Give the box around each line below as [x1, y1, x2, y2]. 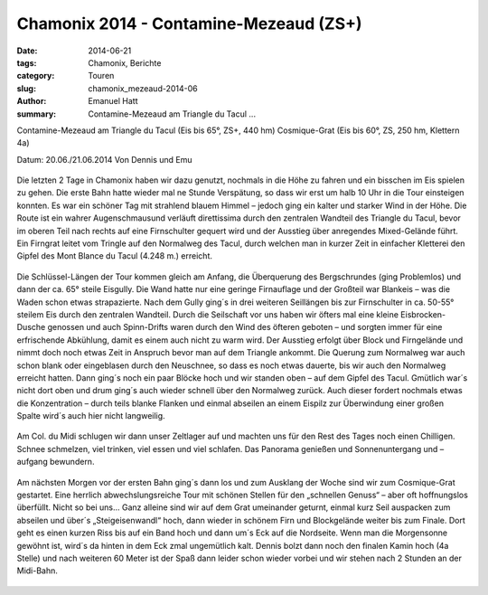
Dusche [16, 322, 46, 333]
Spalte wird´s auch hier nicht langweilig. [16, 411, 166, 421]
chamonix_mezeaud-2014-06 [88, 82, 198, 94]
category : [16, 71, 55, 81]
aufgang [16, 457, 49, 467]
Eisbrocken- [400, 308, 446, 320]
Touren [88, 71, 115, 81]
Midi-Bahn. [16, 565, 59, 576]
